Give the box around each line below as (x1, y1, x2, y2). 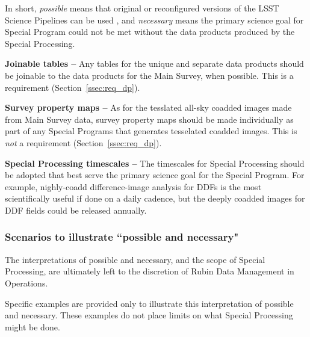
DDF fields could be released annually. (5, 203, 147, 216)
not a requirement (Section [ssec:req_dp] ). (5, 136, 162, 149)
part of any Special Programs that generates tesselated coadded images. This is (5, 125, 297, 137)
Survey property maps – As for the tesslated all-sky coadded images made (5, 101, 292, 114)
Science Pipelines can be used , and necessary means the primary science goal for (5, 13, 304, 26)
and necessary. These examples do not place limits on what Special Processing (5, 309, 293, 321)
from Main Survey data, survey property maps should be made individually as (5, 113, 294, 125)
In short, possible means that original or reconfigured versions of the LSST (5, 2, 279, 14)
